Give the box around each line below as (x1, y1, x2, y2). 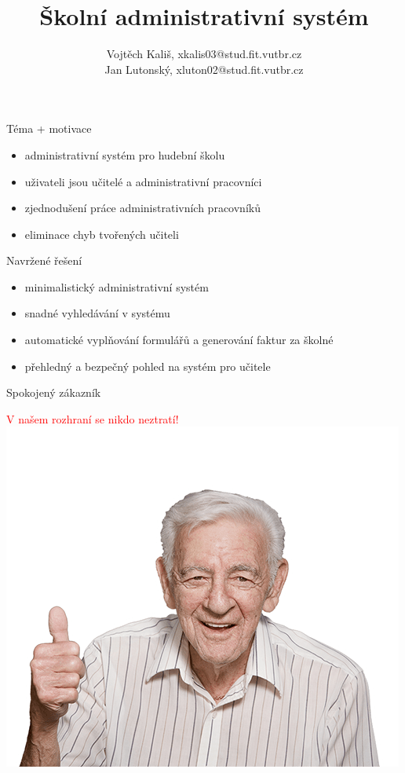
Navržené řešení (6, 252, 82, 269)
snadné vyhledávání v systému (24, 305, 170, 321)
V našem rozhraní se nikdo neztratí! (6, 410, 179, 427)
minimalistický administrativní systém (24, 278, 209, 295)
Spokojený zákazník (6, 384, 101, 401)
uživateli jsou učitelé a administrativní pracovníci (24, 173, 262, 189)
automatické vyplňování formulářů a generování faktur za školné (24, 332, 334, 348)
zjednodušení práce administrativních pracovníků (24, 200, 261, 216)
